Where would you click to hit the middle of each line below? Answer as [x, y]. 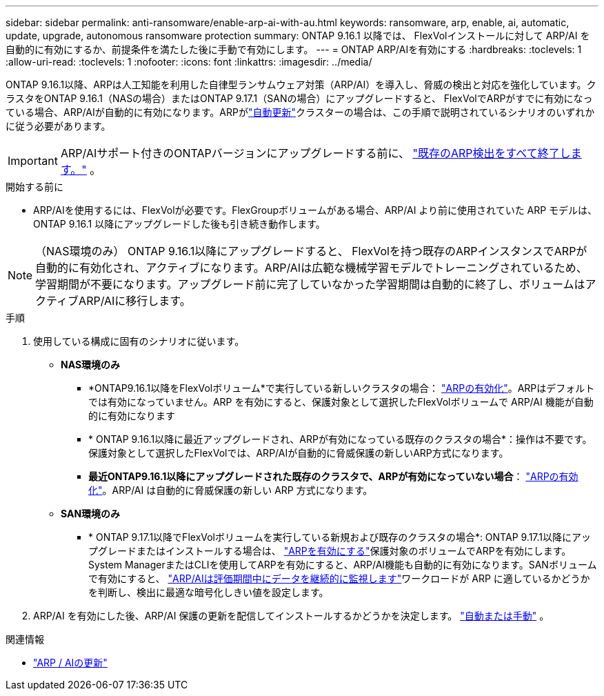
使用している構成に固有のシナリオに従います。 [139, 341]
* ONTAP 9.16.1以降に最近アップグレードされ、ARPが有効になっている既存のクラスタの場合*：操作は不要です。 [340, 439]
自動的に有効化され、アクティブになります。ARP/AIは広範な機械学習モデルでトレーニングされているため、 [311, 268]
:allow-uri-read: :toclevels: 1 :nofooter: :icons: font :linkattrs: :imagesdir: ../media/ [189, 62]
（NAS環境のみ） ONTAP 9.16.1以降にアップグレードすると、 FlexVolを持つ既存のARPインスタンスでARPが [311, 251]
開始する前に [34, 187]
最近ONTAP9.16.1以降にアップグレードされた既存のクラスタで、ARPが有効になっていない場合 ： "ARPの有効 [333, 476]
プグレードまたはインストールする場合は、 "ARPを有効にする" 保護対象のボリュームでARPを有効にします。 [330, 551]
